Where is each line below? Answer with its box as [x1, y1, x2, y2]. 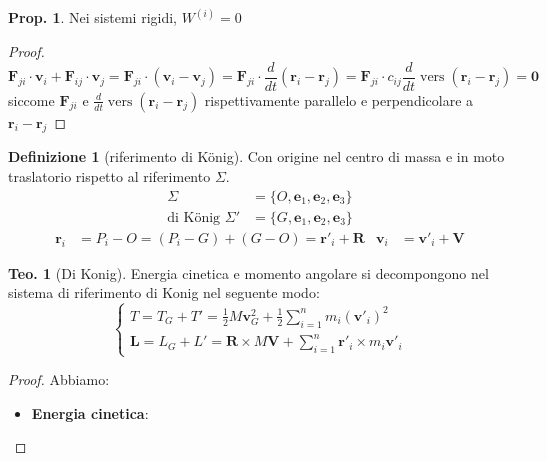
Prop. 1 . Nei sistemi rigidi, [8, 7, 177, 28]
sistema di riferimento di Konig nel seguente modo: [8, 282, 320, 303]
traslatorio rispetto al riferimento [8, 166, 211, 187]
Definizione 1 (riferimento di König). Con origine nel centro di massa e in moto [8, 146, 505, 167]
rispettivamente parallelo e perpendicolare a [204, 89, 474, 110]
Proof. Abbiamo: [8, 369, 110, 390]
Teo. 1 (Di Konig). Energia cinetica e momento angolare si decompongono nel [8, 262, 489, 283]
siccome [8, 89, 55, 110]
